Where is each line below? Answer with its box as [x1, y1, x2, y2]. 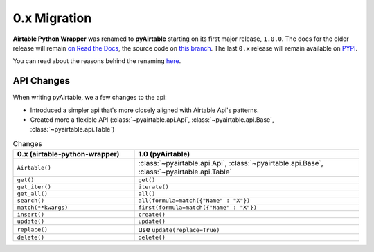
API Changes [12, 75, 71, 87]
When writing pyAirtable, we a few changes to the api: [12, 93, 168, 102]
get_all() [17, 190, 48, 197]
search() [17, 197, 45, 204]
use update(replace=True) [138, 225, 220, 235]
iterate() [138, 183, 169, 190]
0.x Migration [12, 10, 92, 26]
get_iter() [17, 183, 52, 190]
